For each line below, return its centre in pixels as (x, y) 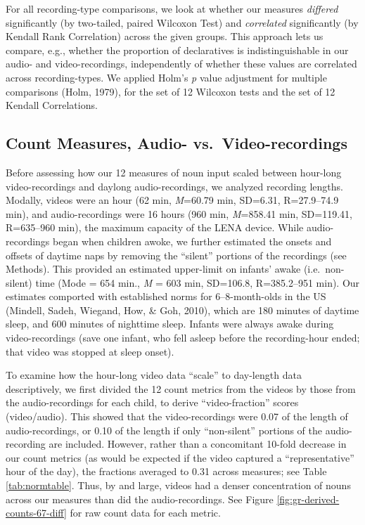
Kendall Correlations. (52, 105)
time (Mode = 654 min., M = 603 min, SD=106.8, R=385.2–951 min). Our (198, 282)
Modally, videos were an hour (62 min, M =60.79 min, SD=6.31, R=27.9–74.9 (172, 200)
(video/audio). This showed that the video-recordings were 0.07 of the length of (177, 416)
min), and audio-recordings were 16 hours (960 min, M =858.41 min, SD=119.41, (179, 213)
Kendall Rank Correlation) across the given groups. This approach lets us (165, 36)
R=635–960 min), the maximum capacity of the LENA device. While (155, 227)
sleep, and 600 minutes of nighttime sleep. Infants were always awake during (170, 324)
